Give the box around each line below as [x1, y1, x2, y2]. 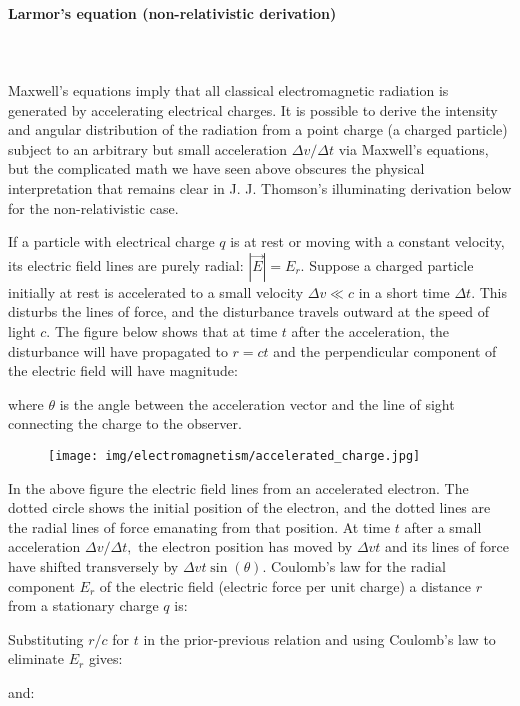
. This [471, 281, 508, 302]
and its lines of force [385, 536, 509, 557]
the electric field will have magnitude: [8, 360, 238, 381]
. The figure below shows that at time [46, 320, 278, 341]
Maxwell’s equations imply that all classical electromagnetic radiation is [8, 79, 449, 100]
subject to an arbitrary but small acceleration [8, 138, 288, 159]
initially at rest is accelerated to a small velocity [8, 281, 304, 302]
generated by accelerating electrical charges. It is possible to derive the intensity [8, 99, 498, 120]
